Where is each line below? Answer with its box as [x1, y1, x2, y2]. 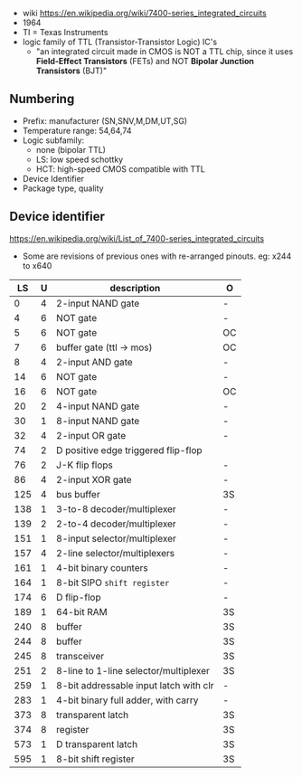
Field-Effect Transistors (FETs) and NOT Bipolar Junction [35, 56, 255, 66]
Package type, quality [22, 183, 104, 194]
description [109, 281, 161, 294]
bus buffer [55, 488, 101, 500]
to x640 [22, 260, 52, 270]
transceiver [55, 649, 105, 662]
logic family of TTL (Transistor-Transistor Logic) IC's [22, 36, 218, 47]
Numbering [9, 91, 75, 107]
